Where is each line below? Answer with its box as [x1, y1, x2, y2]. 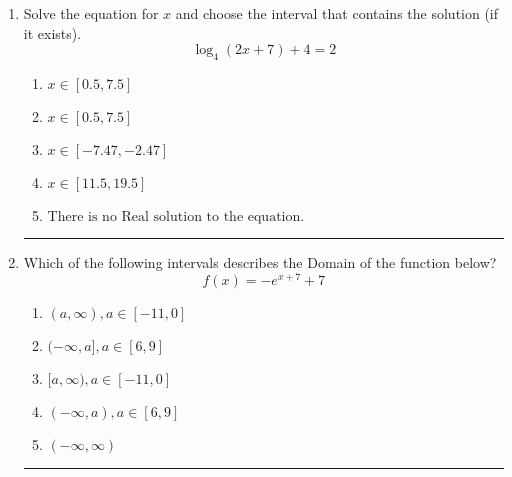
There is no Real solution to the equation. [47, 209, 305, 224]
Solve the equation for [23, 3, 159, 23]
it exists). [23, 22, 82, 43]
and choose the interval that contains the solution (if [175, 3, 499, 23]
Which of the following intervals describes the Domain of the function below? [23, 251, 497, 272]
